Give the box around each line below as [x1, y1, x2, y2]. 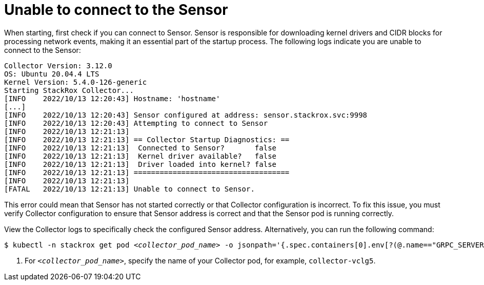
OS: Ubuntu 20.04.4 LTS [4, 69, 99, 78]
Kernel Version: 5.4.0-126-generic [4, 78, 147, 86]
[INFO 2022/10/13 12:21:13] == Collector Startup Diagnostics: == [4, 135, 290, 144]
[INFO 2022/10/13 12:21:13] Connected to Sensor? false [4, 143, 277, 152]
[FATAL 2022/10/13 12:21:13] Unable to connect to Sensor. [4, 184, 255, 193]
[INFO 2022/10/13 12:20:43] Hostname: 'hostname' [4, 94, 220, 103]
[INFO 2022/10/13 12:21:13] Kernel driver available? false [4, 151, 277, 160]
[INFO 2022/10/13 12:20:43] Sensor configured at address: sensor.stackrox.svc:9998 [4, 110, 368, 119]
